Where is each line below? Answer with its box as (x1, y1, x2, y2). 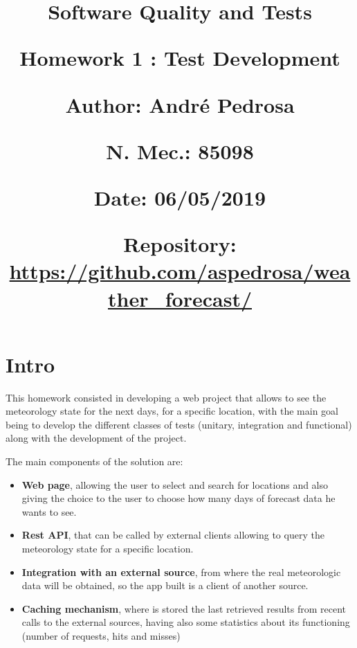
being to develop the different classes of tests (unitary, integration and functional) (6, 417, 352, 431)
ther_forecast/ (107, 284, 252, 312)
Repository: (123, 230, 237, 258)
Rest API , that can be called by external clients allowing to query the (21, 528, 324, 542)
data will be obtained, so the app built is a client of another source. (21, 578, 309, 593)
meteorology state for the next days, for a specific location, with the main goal (6, 404, 338, 418)
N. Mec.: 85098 (106, 136, 254, 165)
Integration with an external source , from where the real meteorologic (21, 564, 341, 579)
